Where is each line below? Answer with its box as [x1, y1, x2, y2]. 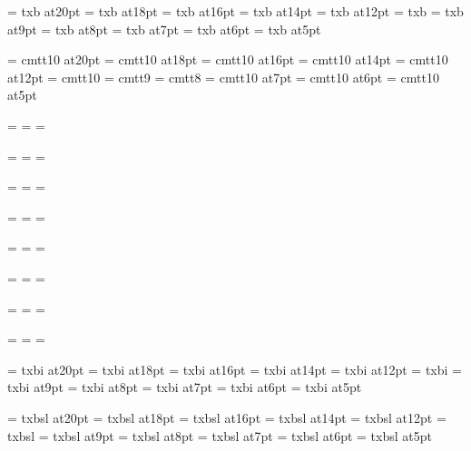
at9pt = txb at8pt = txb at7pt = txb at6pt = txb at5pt [7, 19, 321, 38]
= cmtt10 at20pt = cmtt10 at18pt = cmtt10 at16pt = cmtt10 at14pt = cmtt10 [7, 50, 448, 69]
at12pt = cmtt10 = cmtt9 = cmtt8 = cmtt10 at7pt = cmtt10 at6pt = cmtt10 [7, 67, 439, 86]
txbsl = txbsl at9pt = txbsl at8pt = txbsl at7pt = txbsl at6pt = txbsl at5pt [7, 426, 432, 445]
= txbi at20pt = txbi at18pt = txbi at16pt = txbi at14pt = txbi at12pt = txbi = [7, 359, 462, 378]
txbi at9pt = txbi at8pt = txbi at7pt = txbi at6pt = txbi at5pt [7, 377, 362, 397]
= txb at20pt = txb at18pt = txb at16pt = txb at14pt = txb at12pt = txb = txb [7, 2, 464, 20]
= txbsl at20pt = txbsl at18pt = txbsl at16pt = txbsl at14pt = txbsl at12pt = [7, 407, 446, 426]
